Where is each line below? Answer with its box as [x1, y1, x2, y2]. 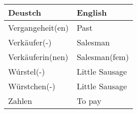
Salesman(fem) [77, 51, 129, 63]
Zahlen [8, 95, 32, 106]
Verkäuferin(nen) [8, 51, 68, 63]
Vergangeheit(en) [8, 22, 69, 33]
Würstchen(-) [8, 80, 56, 92]
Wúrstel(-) [8, 66, 45, 77]
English [77, 7, 107, 18]
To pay [77, 95, 101, 106]
